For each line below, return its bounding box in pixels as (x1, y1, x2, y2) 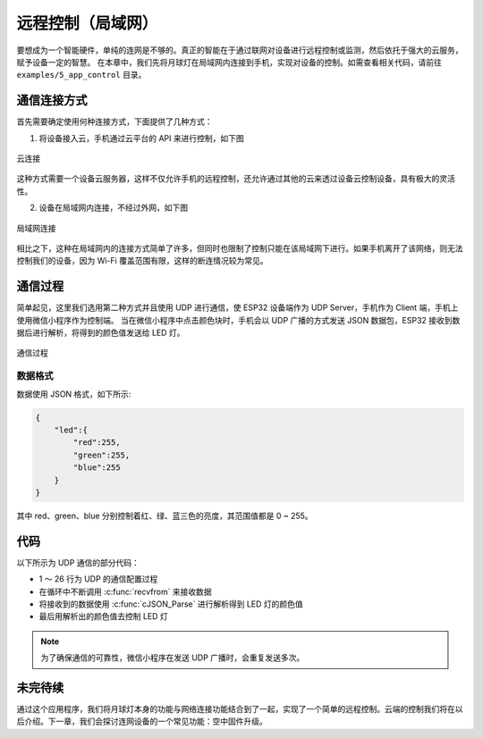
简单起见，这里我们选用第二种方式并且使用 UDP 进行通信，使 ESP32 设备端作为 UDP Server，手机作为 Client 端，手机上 (16, 302, 459, 313)
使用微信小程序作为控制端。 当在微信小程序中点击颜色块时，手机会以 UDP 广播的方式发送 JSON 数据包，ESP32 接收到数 (16, 314, 461, 325)
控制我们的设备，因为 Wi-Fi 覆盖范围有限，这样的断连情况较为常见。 (16, 256, 268, 266)
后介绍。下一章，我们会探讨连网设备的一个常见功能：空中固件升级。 (16, 716, 267, 727)
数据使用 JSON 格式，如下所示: (16, 389, 131, 399)
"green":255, (72, 449, 131, 460)
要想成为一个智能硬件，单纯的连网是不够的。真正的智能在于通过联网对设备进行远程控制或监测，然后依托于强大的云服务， (16, 45, 463, 55)
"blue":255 (72, 463, 121, 473)
